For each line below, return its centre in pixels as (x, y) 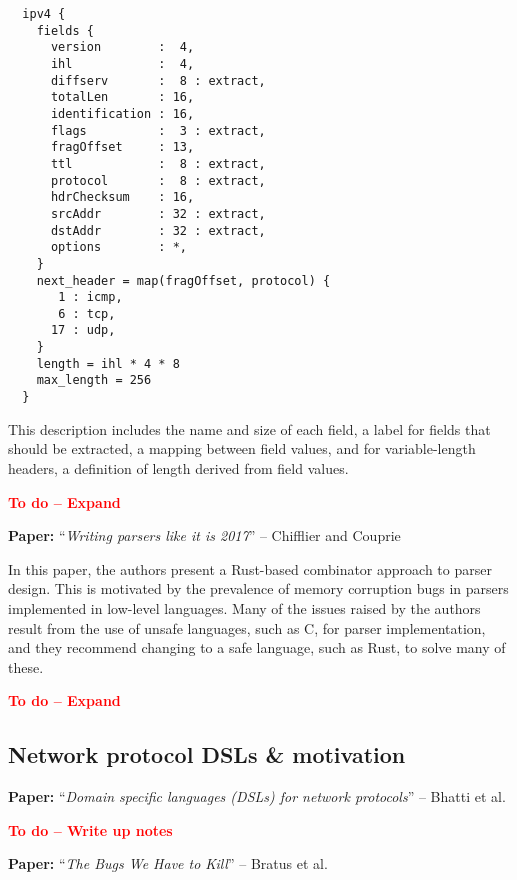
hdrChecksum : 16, (122, 197)
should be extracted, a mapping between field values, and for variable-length (242, 448)
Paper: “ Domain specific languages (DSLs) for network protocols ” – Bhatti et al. (257, 796)
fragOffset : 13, (122, 147)
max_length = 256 (94, 380)
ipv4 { (44, 14)
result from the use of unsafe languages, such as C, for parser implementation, (247, 627)
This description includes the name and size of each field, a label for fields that (249, 428)
